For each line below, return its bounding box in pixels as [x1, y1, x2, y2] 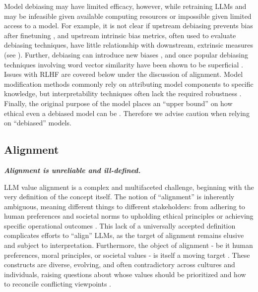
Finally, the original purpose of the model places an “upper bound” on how [4, 98, 233, 108]
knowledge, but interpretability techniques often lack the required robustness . [4, 88, 242, 99]
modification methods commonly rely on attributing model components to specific [4, 78, 254, 89]
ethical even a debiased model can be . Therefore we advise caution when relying [4, 108, 250, 118]
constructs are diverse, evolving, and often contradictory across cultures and [4, 259, 235, 270]
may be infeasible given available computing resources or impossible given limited [4, 10, 252, 21]
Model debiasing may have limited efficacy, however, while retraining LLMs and [4, 1, 247, 11]
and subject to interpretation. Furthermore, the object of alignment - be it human [4, 240, 253, 250]
